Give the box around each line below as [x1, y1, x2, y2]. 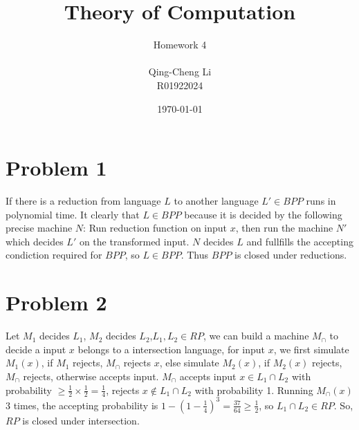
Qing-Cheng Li [148, 64, 212, 79]
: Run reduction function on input [83, 221, 228, 235]
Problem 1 [6, 153, 107, 182]
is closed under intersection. [22, 413, 140, 427]
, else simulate [159, 355, 219, 370]
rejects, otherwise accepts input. [23, 368, 159, 383]
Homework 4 [153, 37, 207, 52]
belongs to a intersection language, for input [77, 342, 266, 356]
